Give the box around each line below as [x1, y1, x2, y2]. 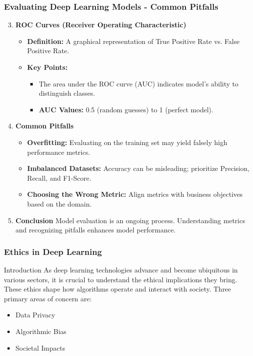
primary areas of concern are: [4, 293, 92, 303]
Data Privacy [15, 310, 55, 320]
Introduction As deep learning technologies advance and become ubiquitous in [4, 264, 238, 274]
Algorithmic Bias [15, 326, 67, 336]
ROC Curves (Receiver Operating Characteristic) [15, 20, 186, 30]
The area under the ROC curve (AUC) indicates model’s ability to [39, 78, 238, 88]
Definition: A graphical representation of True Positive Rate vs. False [27, 36, 240, 46]
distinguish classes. [39, 88, 95, 98]
